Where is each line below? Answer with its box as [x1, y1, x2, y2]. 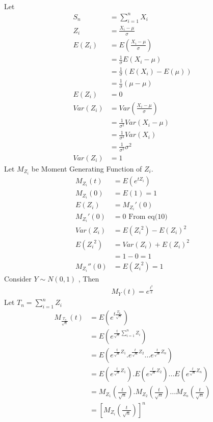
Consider [4, 273, 32, 284]
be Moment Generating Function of [31, 163, 142, 174]
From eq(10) [128, 213, 168, 221]
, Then [78, 273, 99, 284]
